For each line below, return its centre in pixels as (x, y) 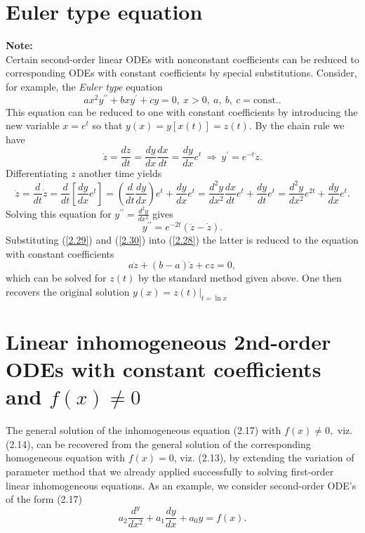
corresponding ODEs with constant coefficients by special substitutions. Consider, (181, 73)
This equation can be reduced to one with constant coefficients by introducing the (182, 111)
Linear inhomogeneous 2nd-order (168, 341)
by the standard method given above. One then (240, 278)
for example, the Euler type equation (84, 86)
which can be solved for (56, 278)
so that (107, 125)
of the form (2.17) (44, 499)
